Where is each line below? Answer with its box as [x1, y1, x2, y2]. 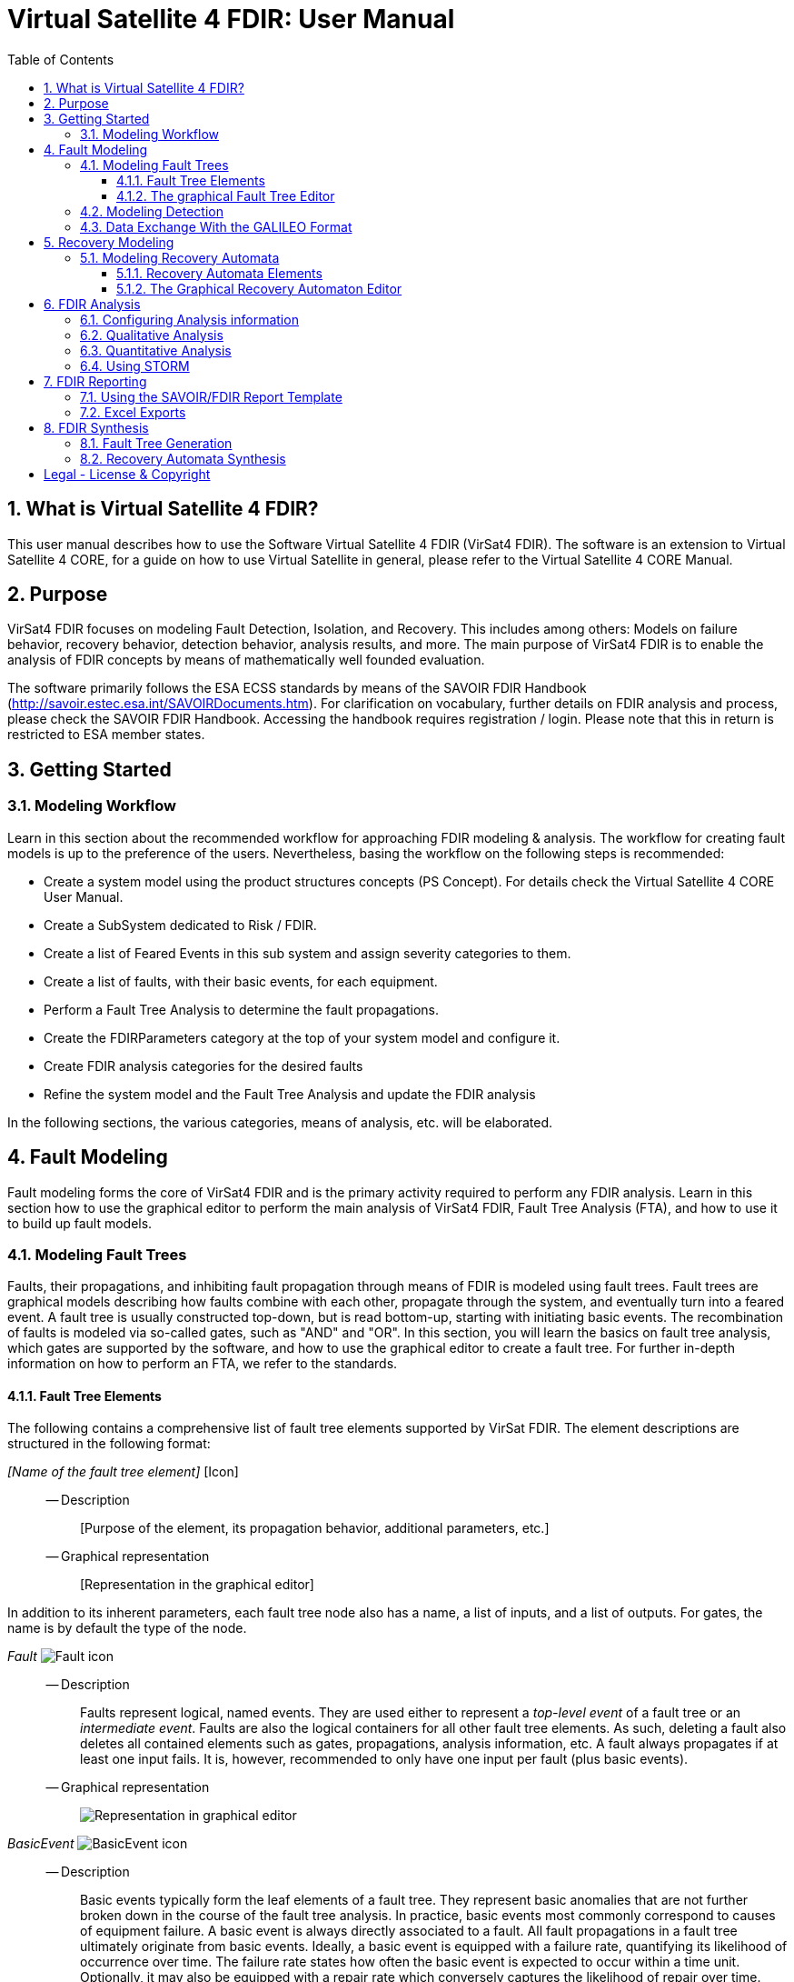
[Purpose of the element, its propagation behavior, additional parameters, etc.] [80, 1520, 550, 1537]
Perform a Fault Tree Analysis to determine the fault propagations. [44, 1001, 440, 1017]
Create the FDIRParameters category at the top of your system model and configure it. [44, 1029, 561, 1046]
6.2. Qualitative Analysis [80, 326, 223, 343]
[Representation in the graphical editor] [80, 1577, 314, 1593]
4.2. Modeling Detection [80, 203, 223, 219]
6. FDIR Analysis [44, 295, 141, 312]
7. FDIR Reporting [44, 373, 147, 389]
